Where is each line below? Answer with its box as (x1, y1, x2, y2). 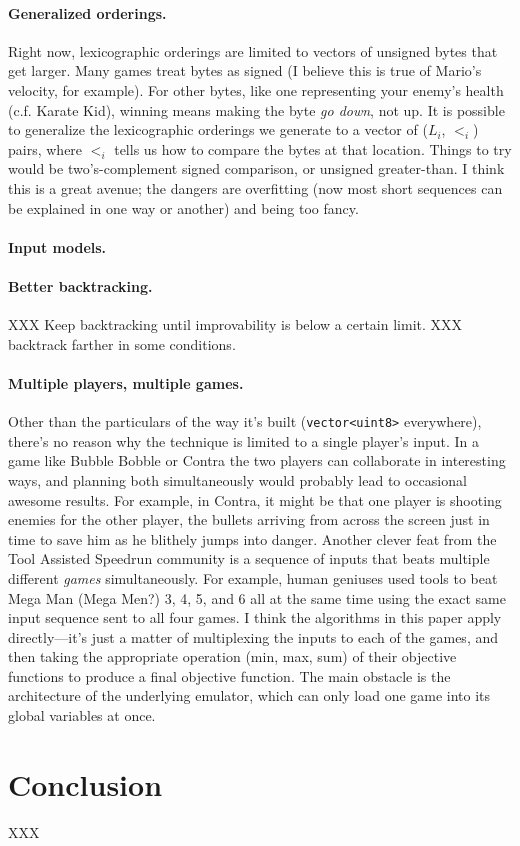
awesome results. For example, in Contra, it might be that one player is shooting (8, 489, 502, 510)
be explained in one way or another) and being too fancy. (8, 197, 359, 218)
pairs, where (8, 138, 83, 159)
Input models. (8, 236, 107, 257)
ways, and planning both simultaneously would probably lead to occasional (8, 469, 467, 490)
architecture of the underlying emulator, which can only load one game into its (8, 685, 491, 706)
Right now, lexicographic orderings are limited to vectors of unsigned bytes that (8, 40, 498, 61)
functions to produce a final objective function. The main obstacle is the (8, 665, 451, 686)
